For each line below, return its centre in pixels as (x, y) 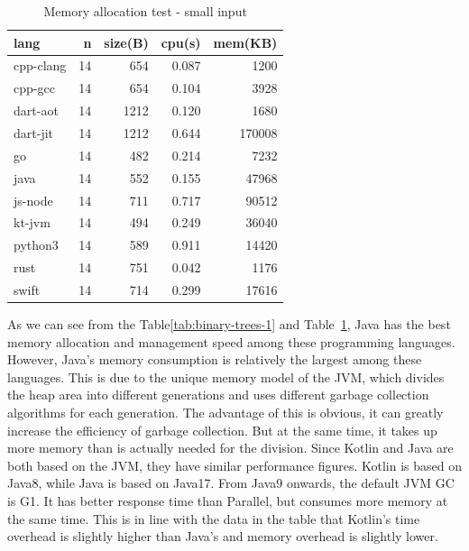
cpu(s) (181, 42)
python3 (36, 245)
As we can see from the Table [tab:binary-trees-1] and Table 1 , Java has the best (229, 323)
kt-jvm (32, 222)
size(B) (126, 42)
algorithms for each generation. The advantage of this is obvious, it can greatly (225, 412)
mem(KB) (245, 42)
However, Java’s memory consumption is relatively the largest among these (215, 359)
